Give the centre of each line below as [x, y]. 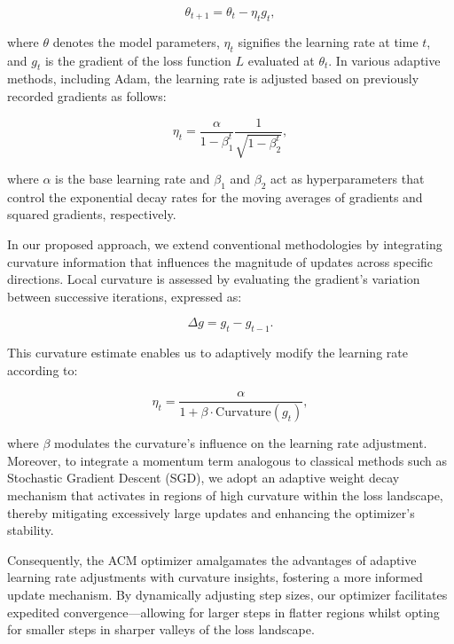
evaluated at [281, 60]
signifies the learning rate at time [328, 41]
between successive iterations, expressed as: [125, 296]
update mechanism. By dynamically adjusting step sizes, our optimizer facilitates [227, 595]
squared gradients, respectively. [92, 214]
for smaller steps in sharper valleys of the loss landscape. [161, 629]
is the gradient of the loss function [138, 60]
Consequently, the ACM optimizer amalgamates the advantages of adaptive [212, 559]
